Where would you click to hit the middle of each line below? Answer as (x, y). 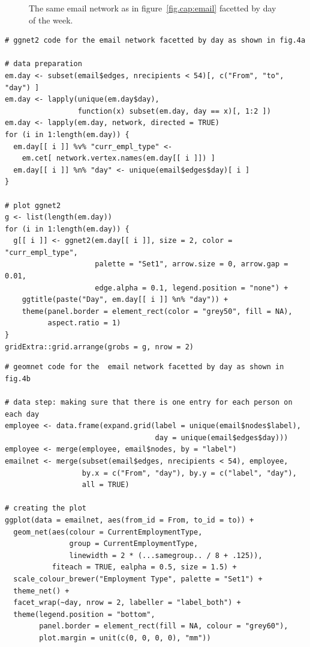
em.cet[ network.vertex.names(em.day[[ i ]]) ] (118, 158)
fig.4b (18, 379)
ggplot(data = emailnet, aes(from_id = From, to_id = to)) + (130, 520)
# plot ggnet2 (33, 205)
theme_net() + (41, 591)
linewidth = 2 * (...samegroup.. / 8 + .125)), (166, 555)
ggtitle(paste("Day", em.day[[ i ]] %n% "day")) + (125, 300)
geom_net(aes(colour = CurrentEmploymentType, (108, 532)
